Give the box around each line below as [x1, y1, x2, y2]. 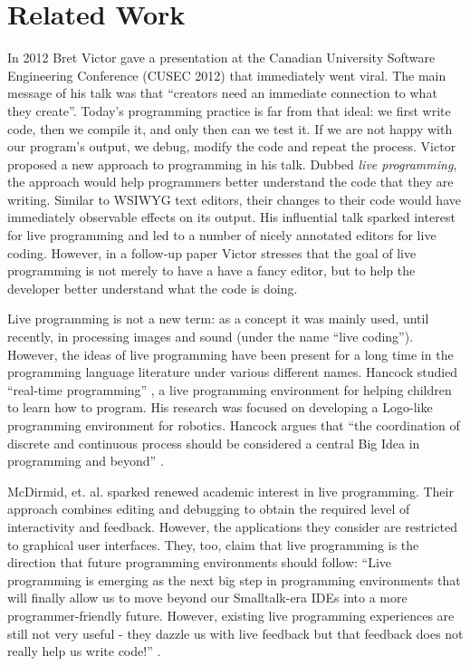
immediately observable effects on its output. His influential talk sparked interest [7, 208, 456, 227]
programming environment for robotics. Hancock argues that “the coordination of [7, 416, 460, 434]
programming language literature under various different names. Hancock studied [7, 362, 458, 381]
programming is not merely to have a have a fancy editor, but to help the [7, 261, 416, 280]
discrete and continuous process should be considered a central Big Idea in [7, 433, 420, 452]
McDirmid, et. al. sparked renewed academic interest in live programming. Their [7, 481, 454, 500]
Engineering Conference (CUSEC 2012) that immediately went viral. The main [7, 65, 446, 84]
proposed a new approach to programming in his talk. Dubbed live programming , [7, 154, 457, 173]
